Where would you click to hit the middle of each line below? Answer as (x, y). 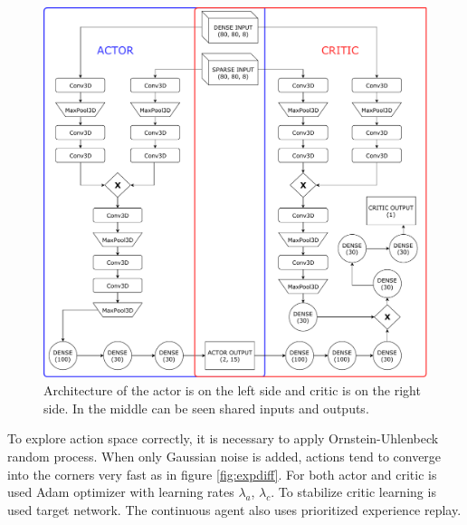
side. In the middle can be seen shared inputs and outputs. (206, 408)
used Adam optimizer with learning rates (121, 492)
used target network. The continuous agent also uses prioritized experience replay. (234, 509)
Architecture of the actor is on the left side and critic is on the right (232, 390)
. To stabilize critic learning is (353, 492)
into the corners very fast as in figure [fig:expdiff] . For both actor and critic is (222, 474)
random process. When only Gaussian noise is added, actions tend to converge (224, 457)
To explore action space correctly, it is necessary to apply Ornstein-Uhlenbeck (223, 438)
